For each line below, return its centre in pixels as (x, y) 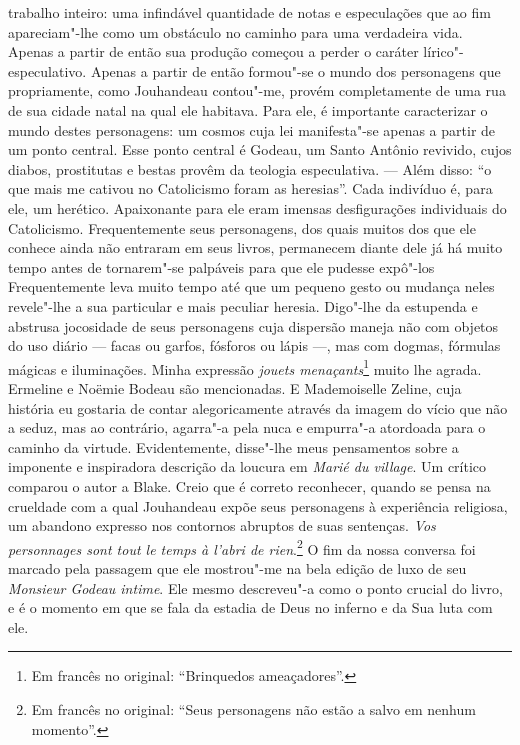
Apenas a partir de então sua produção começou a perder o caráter (213, 51)
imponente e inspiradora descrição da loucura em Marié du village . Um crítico (247, 466)
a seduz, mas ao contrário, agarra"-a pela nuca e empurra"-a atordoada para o (247, 427)
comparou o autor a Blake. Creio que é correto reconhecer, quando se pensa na (249, 485)
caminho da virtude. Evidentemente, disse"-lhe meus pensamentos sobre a (233, 446)
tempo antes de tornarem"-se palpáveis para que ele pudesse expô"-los (221, 266)
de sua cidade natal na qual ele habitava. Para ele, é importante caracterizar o (248, 109)
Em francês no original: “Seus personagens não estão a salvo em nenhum (253, 708)
